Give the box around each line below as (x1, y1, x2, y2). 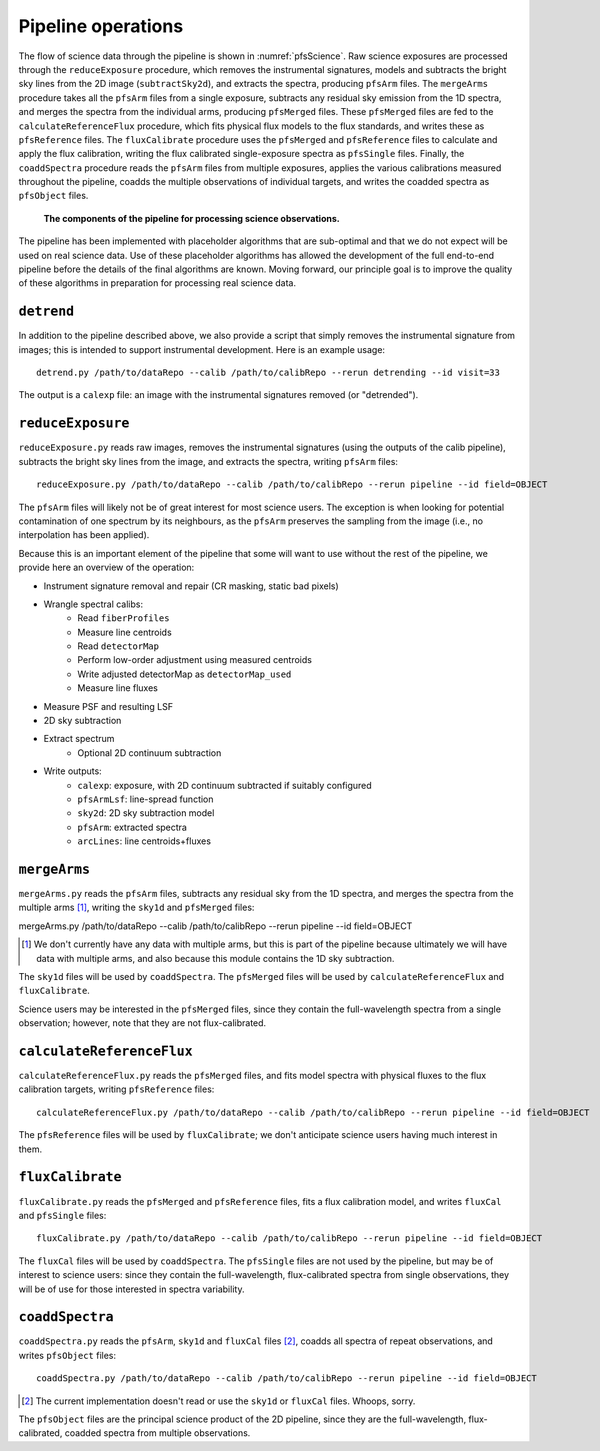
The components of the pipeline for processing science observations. (43, 212, 340, 224)
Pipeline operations (18, 15, 184, 37)
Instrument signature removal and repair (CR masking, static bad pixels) (43, 580, 339, 592)
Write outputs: (43, 765, 102, 777)
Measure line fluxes (77, 682, 159, 694)
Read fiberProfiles (77, 612, 170, 624)
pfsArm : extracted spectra (77, 821, 187, 833)
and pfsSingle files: (18, 1209, 107, 1221)
